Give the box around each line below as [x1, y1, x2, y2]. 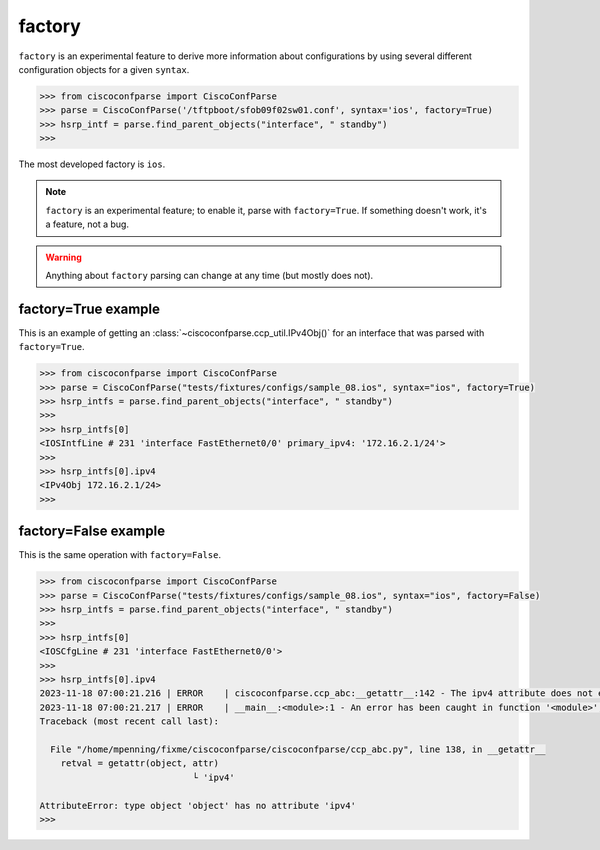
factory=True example [18, 300, 160, 317]
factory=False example [18, 523, 165, 540]
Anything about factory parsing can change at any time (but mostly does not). [45, 270, 374, 282]
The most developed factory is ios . [18, 158, 166, 170]
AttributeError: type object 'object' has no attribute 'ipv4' [39, 800, 357, 811]
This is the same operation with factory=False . [18, 549, 222, 561]
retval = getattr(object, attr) [60, 758, 220, 769]
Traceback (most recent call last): [39, 716, 220, 727]
